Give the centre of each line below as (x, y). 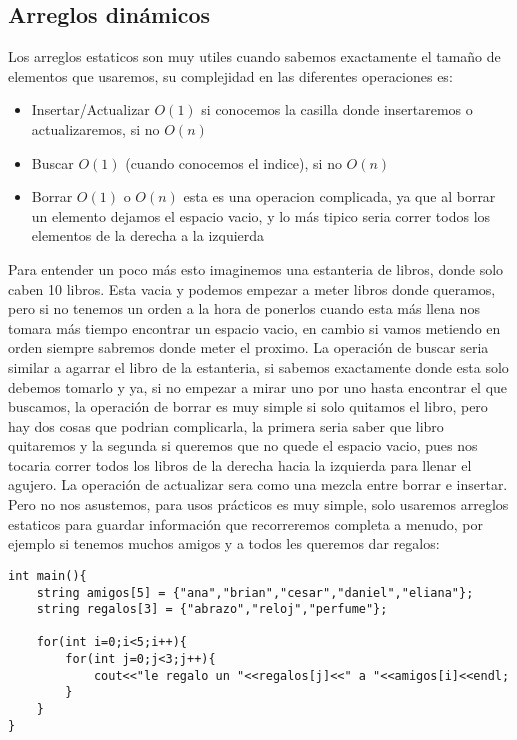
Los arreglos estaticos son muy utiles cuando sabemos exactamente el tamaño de (254, 56)
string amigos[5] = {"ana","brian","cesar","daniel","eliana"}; (255, 592)
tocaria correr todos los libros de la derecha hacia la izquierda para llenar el (240, 464)
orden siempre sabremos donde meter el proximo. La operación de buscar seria (248, 347)
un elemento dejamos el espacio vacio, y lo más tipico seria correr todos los (261, 215)
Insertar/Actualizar (90, 109)
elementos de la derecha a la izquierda (148, 235)
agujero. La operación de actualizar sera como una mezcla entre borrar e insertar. (258, 484)
